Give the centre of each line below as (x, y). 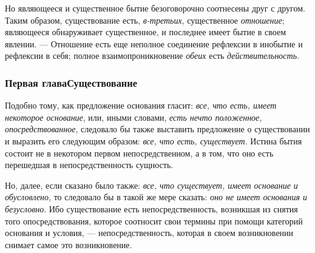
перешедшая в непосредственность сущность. (89, 165)
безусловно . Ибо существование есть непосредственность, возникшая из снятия (151, 208)
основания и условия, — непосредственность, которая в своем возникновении (149, 233)
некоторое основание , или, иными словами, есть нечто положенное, (134, 117)
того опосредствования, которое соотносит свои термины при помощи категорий (154, 221)
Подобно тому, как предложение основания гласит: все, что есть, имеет (141, 105)
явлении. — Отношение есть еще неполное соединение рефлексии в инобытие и (154, 43)
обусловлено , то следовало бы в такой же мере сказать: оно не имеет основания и (156, 197)
